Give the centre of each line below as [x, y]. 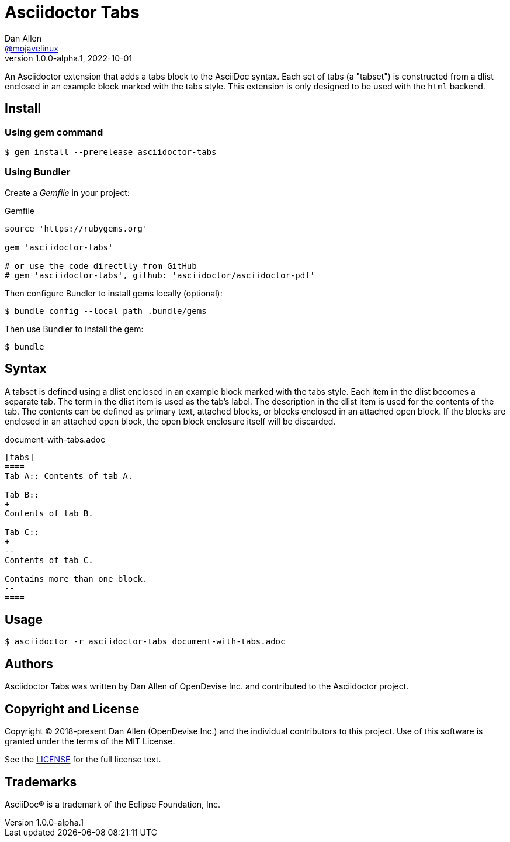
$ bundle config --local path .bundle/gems [106, 311]
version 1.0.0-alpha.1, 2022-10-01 [69, 58]
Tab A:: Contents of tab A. [69, 476]
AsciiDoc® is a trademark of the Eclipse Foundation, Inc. [113, 804]
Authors [29, 664]
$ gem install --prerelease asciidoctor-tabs [111, 152]
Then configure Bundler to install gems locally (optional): [114, 293]
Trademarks [41, 782]
